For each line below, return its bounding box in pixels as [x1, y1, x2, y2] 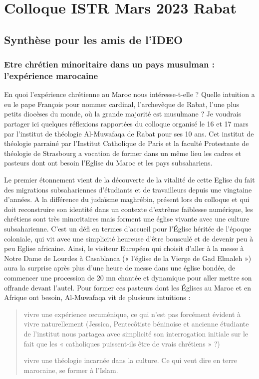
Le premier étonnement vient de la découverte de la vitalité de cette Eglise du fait [4, 174, 255, 185]
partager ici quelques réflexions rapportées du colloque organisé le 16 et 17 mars [4, 118, 249, 129]
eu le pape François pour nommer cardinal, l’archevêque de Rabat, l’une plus [4, 98, 240, 109]
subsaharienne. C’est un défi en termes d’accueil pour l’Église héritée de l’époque [4, 223, 252, 234]
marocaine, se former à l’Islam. [23, 364, 118, 375]
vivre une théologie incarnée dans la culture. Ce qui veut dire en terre [23, 355, 237, 365]
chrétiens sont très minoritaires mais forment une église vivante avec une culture [4, 213, 250, 224]
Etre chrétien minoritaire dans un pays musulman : [4, 58, 215, 70]
